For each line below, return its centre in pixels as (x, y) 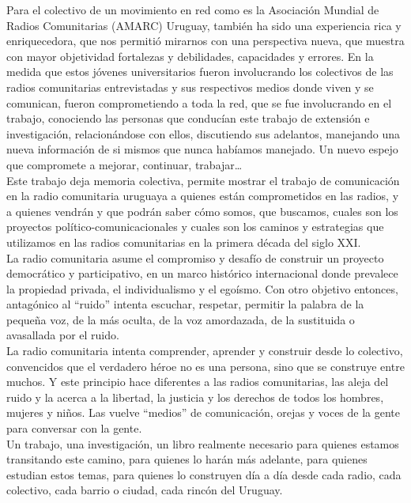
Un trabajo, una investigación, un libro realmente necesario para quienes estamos (203, 443)
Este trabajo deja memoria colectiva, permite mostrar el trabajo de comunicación (203, 180)
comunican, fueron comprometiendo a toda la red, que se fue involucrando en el (199, 102)
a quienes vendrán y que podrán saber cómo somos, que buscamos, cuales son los (202, 211)
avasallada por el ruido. (63, 335)
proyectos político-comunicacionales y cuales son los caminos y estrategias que (195, 227)
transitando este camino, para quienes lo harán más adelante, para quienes (187, 459)
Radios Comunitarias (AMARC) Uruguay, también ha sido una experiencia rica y (204, 25)
